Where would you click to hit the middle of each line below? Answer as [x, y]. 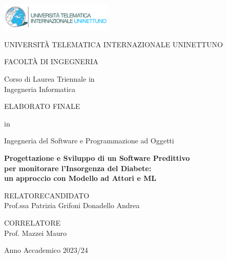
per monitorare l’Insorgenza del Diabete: [78, 168]
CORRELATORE [33, 222]
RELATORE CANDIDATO [47, 195]
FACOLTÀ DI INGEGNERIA [51, 61]
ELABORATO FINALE [42, 106]
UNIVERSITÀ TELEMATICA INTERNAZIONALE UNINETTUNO [114, 44]
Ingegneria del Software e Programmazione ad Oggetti [89, 141]
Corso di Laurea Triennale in [49, 78]
